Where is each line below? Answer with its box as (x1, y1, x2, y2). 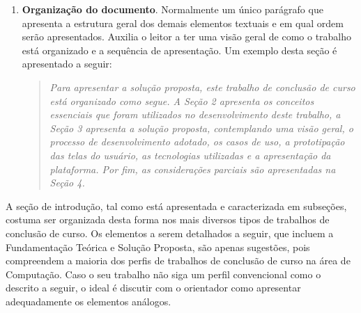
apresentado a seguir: (22, 56, 112, 71)
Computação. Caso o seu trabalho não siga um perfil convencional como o (6, 266, 321, 281)
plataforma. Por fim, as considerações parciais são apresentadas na (49, 161, 336, 176)
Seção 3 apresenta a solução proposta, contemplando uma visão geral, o (49, 120, 353, 135)
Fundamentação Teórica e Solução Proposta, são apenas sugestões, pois (6, 239, 310, 254)
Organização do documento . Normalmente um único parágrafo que (22, 2, 323, 16)
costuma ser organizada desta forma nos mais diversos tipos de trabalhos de (6, 212, 330, 227)
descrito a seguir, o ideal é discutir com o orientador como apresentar (6, 280, 301, 295)
